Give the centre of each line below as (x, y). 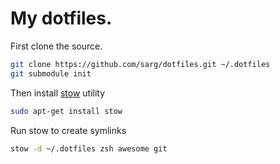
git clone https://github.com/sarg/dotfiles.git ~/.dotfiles (140, 64)
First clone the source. (56, 46)
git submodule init (51, 73)
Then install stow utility (58, 93)
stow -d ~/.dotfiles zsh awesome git (89, 148)
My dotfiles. (61, 18)
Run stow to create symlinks (68, 130)
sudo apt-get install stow (66, 111)
